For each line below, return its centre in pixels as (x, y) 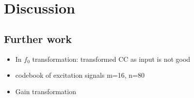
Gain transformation (46, 91)
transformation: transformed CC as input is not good (111, 59)
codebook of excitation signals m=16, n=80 (80, 75)
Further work (38, 38)
